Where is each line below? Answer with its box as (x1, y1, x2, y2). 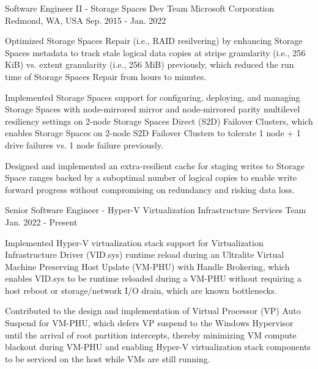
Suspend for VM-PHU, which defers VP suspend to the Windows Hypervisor (5, 316, 294, 329)
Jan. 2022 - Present (5, 215, 78, 228)
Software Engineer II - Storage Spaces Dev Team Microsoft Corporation (5, 2, 275, 14)
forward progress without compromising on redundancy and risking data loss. (5, 183, 295, 195)
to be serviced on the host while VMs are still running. (5, 352, 210, 365)
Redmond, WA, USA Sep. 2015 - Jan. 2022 (5, 13, 166, 26)
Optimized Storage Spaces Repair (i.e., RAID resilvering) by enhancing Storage (5, 34, 303, 47)
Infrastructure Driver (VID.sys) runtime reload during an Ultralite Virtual (5, 248, 284, 261)
